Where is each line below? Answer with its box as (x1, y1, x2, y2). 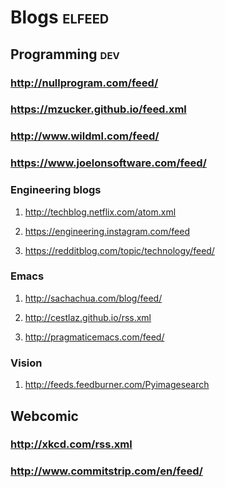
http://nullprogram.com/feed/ (10, 76, 159, 90)
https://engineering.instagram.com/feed (24, 225, 190, 237)
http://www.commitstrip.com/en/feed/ (10, 464, 203, 478)
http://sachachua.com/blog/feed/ (24, 292, 163, 304)
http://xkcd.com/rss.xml (10, 437, 133, 451)
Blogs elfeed (10, 6, 110, 29)
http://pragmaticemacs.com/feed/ (24, 331, 165, 343)
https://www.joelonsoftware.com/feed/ (10, 156, 207, 170)
